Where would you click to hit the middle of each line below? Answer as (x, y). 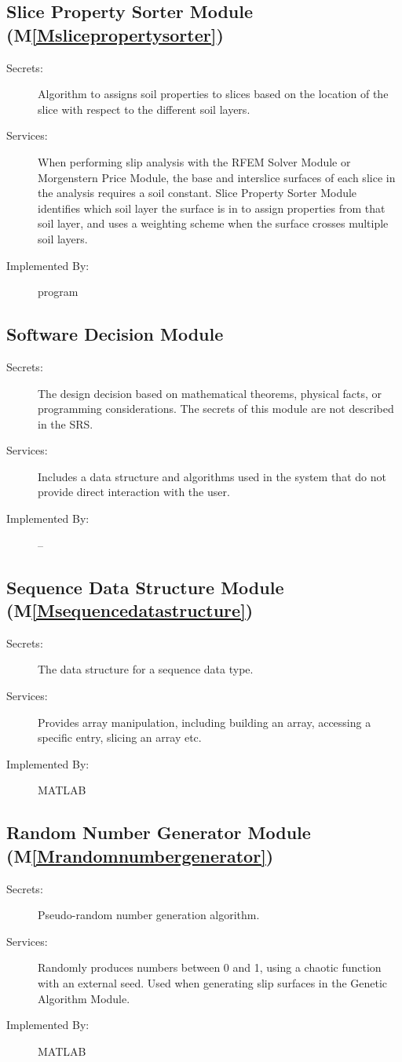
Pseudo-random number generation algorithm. (149, 915)
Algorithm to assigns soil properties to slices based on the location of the (213, 94)
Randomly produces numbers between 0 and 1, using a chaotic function (210, 967)
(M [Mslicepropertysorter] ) (115, 34)
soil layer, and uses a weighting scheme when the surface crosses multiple (213, 223)
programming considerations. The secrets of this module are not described (216, 409)
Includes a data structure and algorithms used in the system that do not (212, 476)
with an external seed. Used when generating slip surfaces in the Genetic (213, 982)
